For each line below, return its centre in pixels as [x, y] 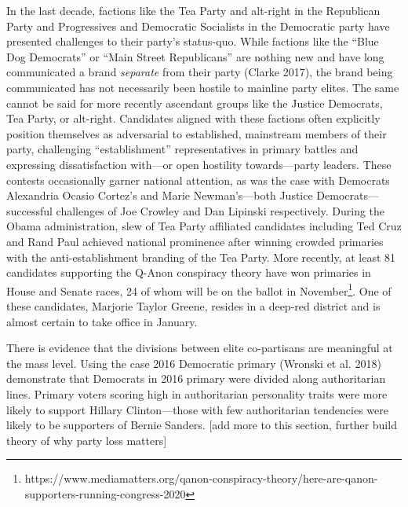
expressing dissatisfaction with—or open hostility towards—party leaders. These [199, 164]
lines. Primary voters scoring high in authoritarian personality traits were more [197, 393]
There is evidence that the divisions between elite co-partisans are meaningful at [200, 348]
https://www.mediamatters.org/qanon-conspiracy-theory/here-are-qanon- [201, 478]
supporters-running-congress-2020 [105, 493]
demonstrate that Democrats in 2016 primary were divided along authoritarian [196, 378]
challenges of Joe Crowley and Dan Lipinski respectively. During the [220, 210]
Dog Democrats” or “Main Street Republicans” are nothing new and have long [195, 56]
